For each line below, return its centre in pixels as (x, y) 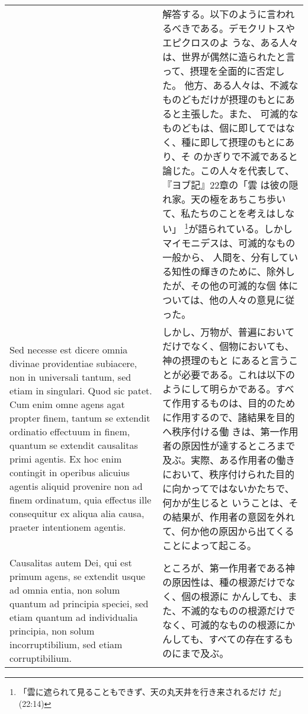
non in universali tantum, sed (70, 377)
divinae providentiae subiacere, (73, 364)
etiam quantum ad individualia (74, 617)
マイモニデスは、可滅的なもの (229, 243)
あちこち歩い (257, 199)
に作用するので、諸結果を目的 (229, 417)
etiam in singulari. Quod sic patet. (81, 391)
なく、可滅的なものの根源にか (229, 625)
